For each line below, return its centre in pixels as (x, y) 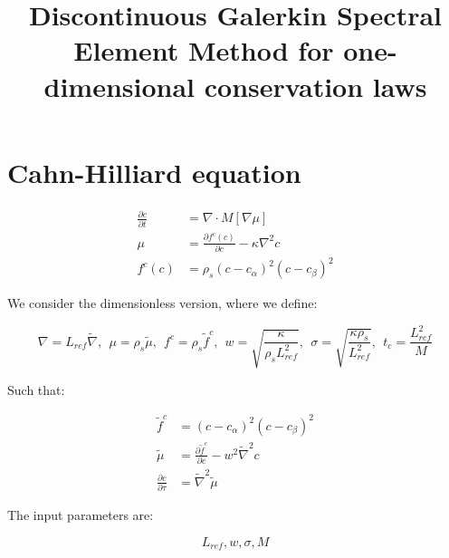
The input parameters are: (81, 515)
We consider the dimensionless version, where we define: (162, 303)
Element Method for (204, 50)
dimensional (119, 86)
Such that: (36, 389)
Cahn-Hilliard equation (154, 172)
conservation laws (315, 86)
